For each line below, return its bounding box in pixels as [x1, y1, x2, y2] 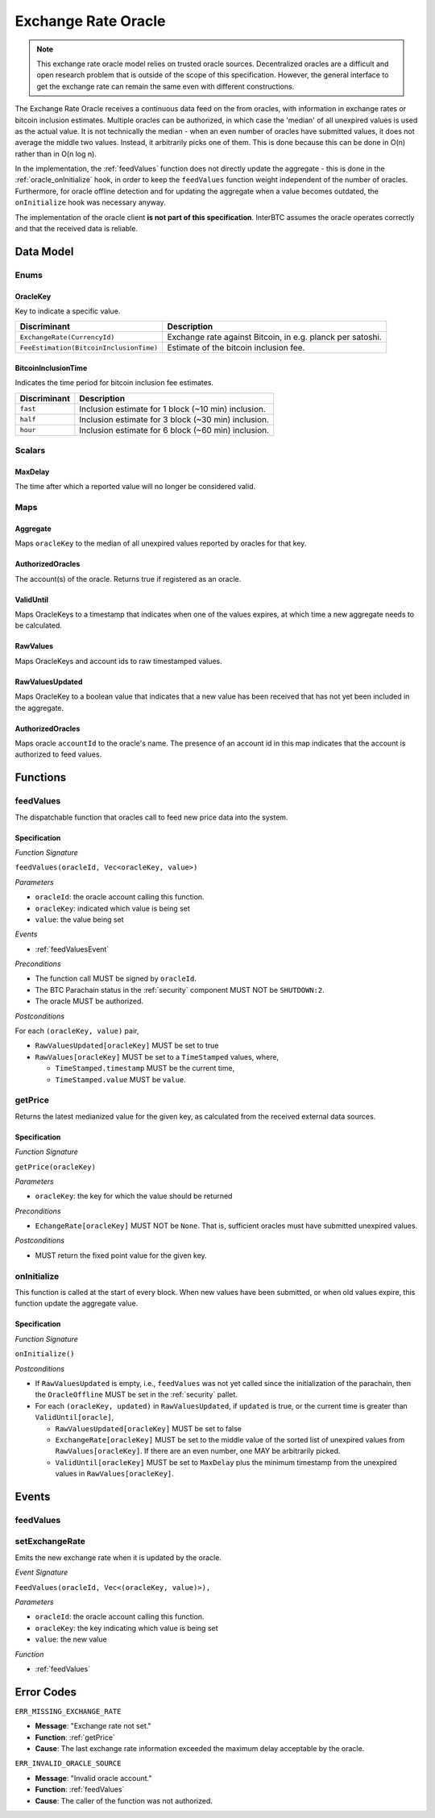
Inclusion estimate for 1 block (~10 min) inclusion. [79, 403, 266, 414]
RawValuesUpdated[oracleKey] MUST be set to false [55, 1423, 242, 1434]
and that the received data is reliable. [14, 224, 139, 234]
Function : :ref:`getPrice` [35, 1733, 116, 1742]
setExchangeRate [14, 1536, 86, 1547]
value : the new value [35, 1634, 108, 1644]
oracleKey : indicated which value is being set [35, 903, 191, 913]
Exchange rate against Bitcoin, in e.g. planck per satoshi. [167, 331, 382, 342]
